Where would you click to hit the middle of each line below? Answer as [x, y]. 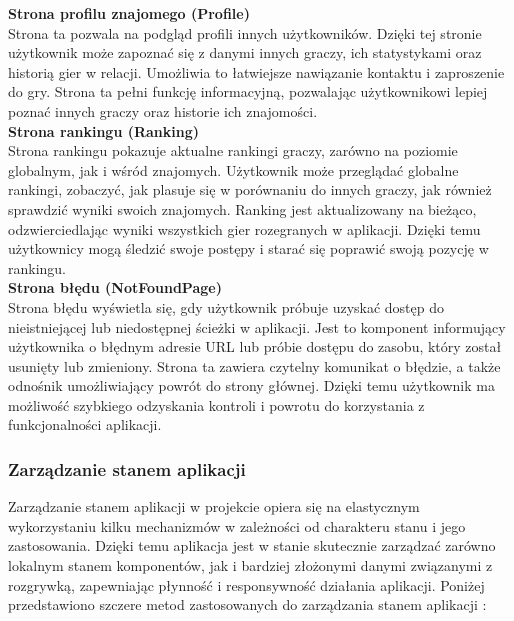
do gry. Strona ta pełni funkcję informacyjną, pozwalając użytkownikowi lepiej [248, 91]
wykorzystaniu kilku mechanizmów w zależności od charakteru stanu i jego [237, 525]
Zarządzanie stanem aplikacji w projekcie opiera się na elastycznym [214, 506]
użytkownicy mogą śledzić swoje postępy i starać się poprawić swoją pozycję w [248, 248]
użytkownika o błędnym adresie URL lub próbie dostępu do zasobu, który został [255, 346]
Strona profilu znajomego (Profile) [129, 13]
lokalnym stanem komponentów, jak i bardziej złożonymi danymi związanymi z [250, 565]
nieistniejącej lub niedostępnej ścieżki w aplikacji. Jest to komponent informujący [257, 326]
